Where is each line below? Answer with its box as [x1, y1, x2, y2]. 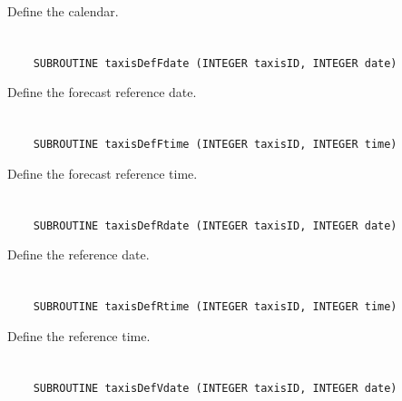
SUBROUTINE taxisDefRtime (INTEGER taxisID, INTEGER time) [33, 300, 397, 314]
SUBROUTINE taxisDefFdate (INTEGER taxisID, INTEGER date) [33, 56, 397, 70]
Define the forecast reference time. [7, 163, 198, 182]
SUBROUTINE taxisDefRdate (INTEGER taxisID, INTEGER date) [33, 219, 397, 232]
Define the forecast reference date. [7, 83, 197, 102]
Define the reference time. [7, 326, 151, 345]
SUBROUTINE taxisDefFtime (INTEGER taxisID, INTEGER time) [33, 138, 397, 152]
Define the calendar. [7, 2, 119, 20]
